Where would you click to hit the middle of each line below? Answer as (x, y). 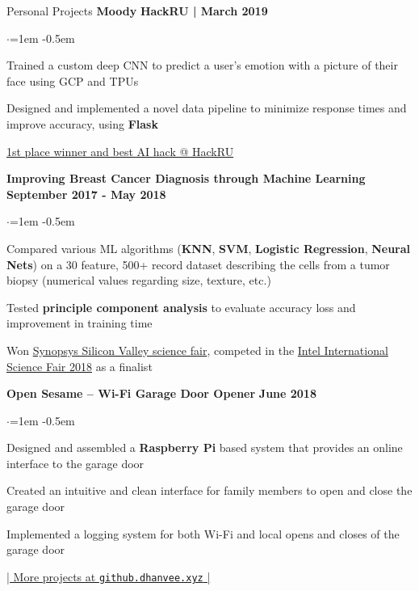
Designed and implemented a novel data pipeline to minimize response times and (207, 108)
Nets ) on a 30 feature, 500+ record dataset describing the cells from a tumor (198, 264)
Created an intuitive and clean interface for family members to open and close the (209, 490)
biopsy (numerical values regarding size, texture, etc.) (139, 280)
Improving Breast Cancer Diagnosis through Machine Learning (186, 178)
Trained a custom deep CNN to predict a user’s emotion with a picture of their (202, 65)
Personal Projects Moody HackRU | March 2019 (137, 11)
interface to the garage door (75, 463)
